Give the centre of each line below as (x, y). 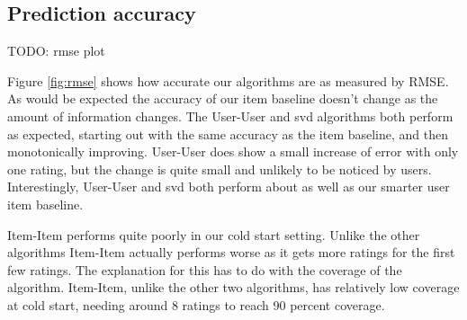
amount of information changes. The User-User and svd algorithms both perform (230, 116)
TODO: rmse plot (56, 51)
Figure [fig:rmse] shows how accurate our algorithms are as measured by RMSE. (228, 80)
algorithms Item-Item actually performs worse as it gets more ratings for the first (231, 252)
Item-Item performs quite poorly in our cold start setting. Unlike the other (214, 234)
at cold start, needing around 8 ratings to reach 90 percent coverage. (196, 304)
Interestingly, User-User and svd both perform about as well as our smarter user (229, 187)
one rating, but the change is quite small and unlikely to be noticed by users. (220, 169)
